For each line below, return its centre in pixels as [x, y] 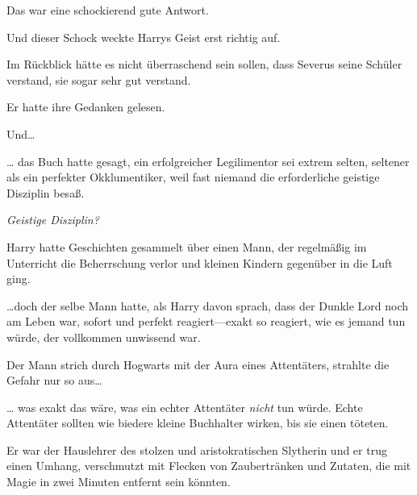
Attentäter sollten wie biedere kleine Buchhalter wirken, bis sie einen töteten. [198, 423]
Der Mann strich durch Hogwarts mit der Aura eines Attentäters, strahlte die [198, 364]
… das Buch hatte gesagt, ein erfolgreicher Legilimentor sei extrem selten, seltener [208, 161]
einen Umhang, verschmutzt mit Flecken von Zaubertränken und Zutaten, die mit [209, 466]
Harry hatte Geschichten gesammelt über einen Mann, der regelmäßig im [187, 246]
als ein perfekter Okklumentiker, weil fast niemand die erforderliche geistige [193, 177]
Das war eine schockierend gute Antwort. [108, 10]
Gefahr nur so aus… [54, 380]
